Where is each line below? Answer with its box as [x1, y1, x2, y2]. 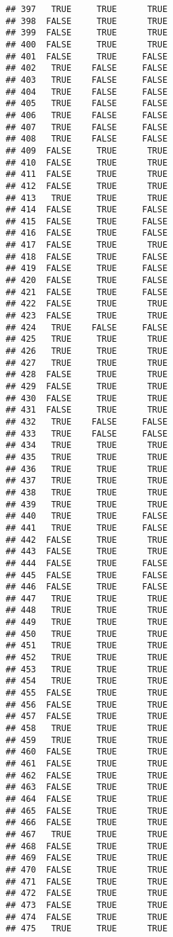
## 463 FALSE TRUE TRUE [6, 782, 168, 793]
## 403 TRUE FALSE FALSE [6, 74, 168, 85]
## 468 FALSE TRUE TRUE [6, 841, 168, 851]
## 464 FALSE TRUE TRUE [6, 793, 168, 804]
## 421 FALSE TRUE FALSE [6, 287, 168, 297]
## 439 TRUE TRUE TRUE [6, 499, 168, 510]
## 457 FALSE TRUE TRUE [6, 711, 168, 722]
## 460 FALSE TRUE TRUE [6, 747, 168, 757]
